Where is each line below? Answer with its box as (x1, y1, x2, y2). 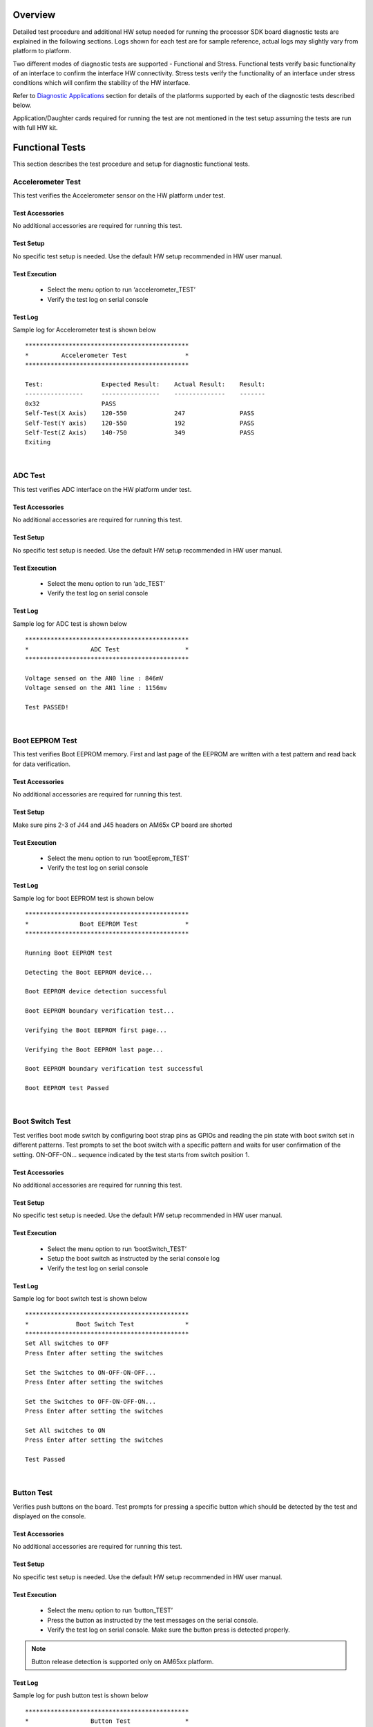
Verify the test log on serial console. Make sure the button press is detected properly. (47, 1625, 290, 1634)
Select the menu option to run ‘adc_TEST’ (47, 580, 165, 588)
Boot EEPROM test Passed (25, 1085, 109, 1092)
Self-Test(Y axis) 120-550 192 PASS (25, 419, 255, 427)
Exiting (25, 439, 51, 446)
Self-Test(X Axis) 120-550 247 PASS (25, 410, 255, 417)
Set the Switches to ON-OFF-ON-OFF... (25, 1368, 157, 1376)
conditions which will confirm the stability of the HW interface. (12, 79, 191, 87)
